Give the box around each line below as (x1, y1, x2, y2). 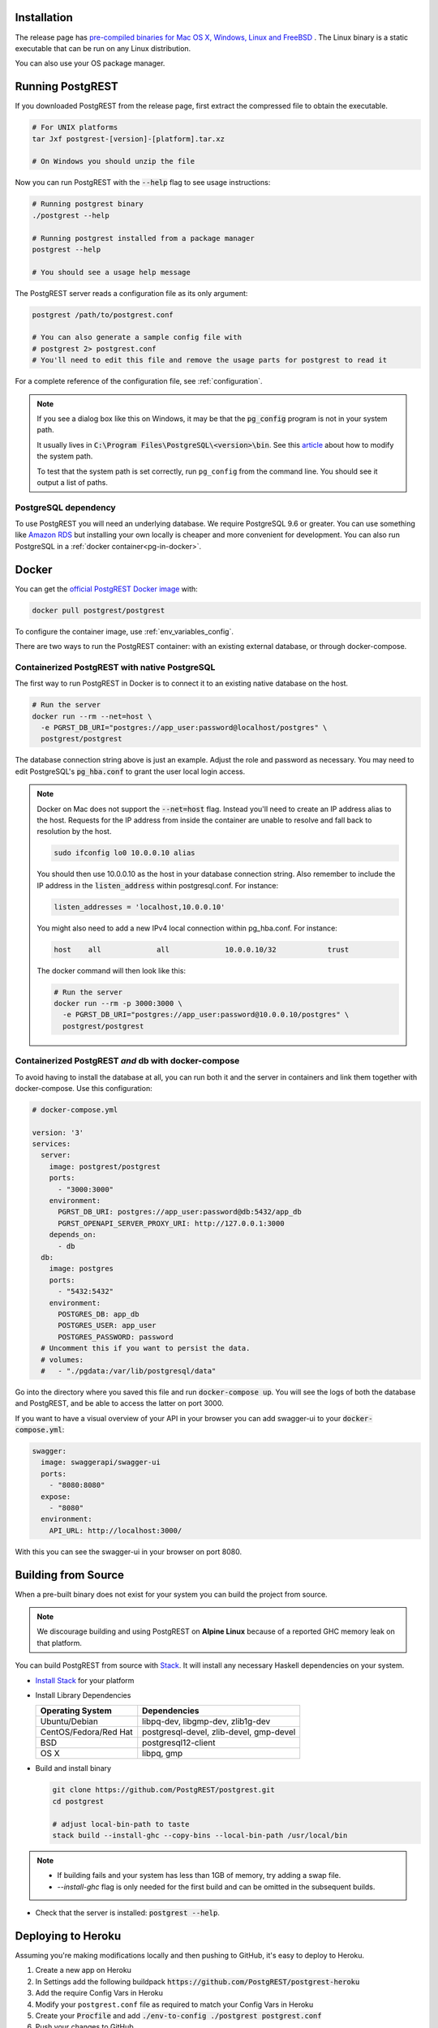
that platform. (36, 1638, 83, 1648)
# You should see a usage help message (32, 268, 191, 277)
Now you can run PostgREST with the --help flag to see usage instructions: (15, 178, 271, 187)
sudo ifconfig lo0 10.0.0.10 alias (54, 849, 195, 857)
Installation (15, 11, 73, 24)
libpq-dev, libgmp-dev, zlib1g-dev (142, 1716, 271, 1727)
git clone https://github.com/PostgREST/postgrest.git (52, 1785, 275, 1794)
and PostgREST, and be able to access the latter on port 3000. (15, 1399, 224, 1408)
